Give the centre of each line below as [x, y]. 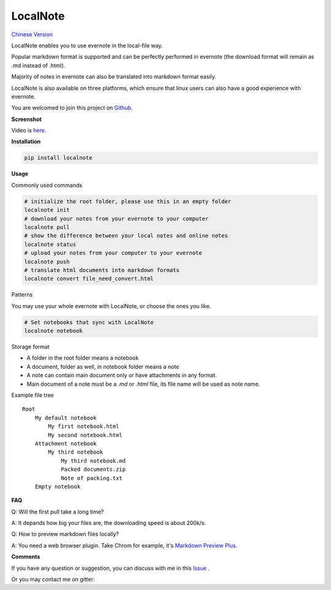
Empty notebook [58, 486]
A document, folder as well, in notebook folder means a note [103, 367]
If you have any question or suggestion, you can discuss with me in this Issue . [110, 568]
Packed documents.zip [93, 469]
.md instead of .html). [38, 65]
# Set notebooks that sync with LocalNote [89, 322]
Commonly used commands [47, 185]
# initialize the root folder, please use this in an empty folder [128, 201]
